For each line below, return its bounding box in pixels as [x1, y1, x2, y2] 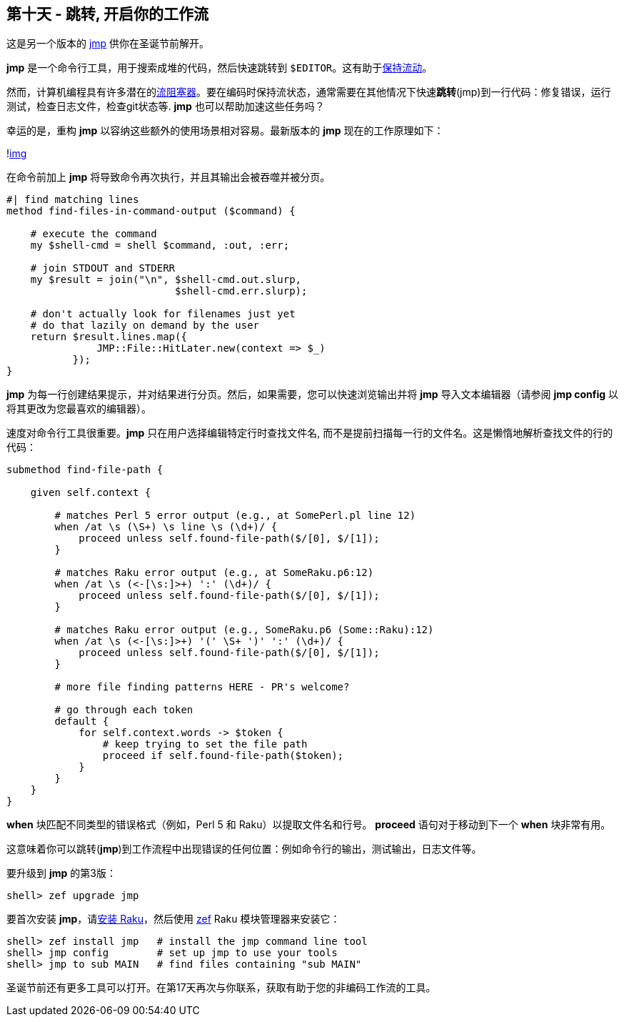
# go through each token [54, 704, 193, 716]
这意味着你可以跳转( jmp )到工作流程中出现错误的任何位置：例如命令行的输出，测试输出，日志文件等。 [6, 843, 482, 855]
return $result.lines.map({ [30, 331, 187, 343]
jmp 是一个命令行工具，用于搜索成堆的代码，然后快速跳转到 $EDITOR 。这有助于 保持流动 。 [6, 61, 433, 74]
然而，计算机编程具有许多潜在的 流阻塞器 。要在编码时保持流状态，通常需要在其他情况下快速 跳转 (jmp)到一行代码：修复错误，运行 [6, 86, 611, 99]
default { [54, 715, 109, 728]
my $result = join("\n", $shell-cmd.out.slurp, [30, 274, 302, 286]
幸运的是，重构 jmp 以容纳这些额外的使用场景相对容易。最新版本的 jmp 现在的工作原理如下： [6, 124, 444, 137]
